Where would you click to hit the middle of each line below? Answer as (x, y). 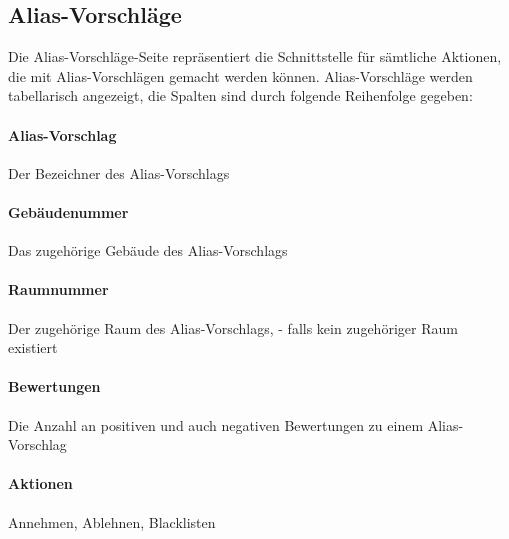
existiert (33, 347)
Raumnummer (58, 289)
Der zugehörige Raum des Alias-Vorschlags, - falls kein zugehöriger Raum (233, 327)
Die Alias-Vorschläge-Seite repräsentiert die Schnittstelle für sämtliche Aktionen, (255, 56)
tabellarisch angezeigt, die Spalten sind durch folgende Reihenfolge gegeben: (240, 95)
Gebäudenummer (68, 211)
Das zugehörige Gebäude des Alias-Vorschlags (148, 250)
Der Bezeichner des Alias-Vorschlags (119, 172)
